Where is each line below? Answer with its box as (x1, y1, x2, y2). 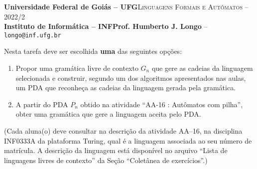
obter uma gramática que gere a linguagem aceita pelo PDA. (15, 109, 201, 119)
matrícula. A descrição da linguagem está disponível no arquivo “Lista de (4, 145, 228, 156)
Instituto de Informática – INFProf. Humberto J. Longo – (4, 21, 208, 31)
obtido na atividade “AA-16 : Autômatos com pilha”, (80, 99, 243, 109)
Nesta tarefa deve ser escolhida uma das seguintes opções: (4, 46, 182, 56)
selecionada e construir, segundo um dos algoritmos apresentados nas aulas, (15, 72, 246, 83)
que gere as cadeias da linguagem (151, 63, 253, 73)
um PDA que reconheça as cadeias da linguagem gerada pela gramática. (15, 82, 236, 93)
